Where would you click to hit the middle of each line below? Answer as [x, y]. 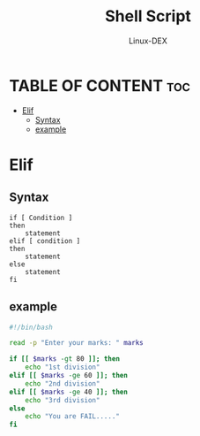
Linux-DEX [148, 41]
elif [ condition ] [45, 241]
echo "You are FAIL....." [73, 417]
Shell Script [148, 16]
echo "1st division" [63, 367]
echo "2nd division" [63, 383]
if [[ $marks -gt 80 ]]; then [65, 359]
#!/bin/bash [31, 327]
